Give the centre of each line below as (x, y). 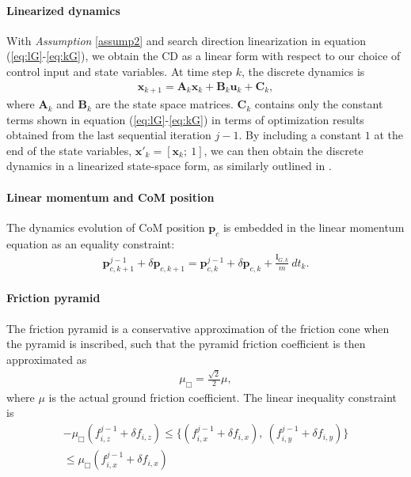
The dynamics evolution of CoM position (106, 227)
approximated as (47, 359)
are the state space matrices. (164, 104)
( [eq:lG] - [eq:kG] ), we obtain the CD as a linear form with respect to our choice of (204, 56)
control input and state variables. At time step (119, 71)
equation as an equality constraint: (91, 243)
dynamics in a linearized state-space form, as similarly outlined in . (169, 166)
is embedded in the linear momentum (314, 227)
